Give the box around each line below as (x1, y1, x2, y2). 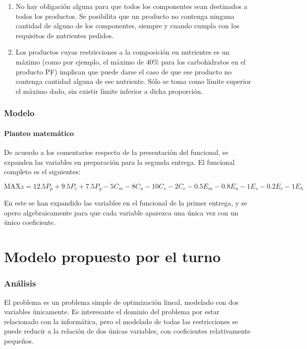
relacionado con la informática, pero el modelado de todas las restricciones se (4, 316, 238, 326)
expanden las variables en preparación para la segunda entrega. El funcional (4, 156, 235, 167)
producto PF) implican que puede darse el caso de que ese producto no (15, 66, 232, 76)
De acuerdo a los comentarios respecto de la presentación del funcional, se (4, 146, 229, 157)
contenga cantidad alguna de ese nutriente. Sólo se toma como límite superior (15, 76, 251, 86)
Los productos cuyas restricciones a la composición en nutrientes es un (15, 47, 230, 57)
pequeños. (4, 335, 34, 346)
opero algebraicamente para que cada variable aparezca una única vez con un (4, 207, 239, 217)
